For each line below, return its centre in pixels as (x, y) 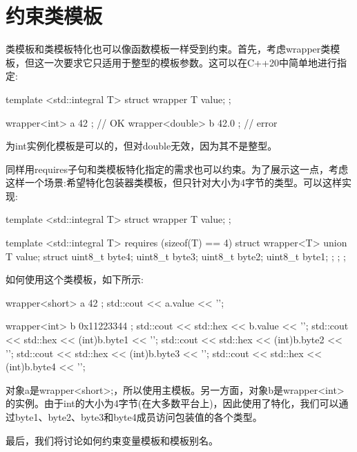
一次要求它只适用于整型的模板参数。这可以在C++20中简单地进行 (190, 62)
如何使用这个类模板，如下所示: (75, 279)
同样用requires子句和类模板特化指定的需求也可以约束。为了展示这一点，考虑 (177, 169)
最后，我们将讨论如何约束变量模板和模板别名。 (112, 440)
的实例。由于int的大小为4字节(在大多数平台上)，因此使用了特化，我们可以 (172, 403)
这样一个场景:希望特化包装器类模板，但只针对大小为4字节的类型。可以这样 (174, 182)
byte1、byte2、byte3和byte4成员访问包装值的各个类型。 (138, 417)
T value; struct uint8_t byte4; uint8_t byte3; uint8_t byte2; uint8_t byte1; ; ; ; (176, 256)
